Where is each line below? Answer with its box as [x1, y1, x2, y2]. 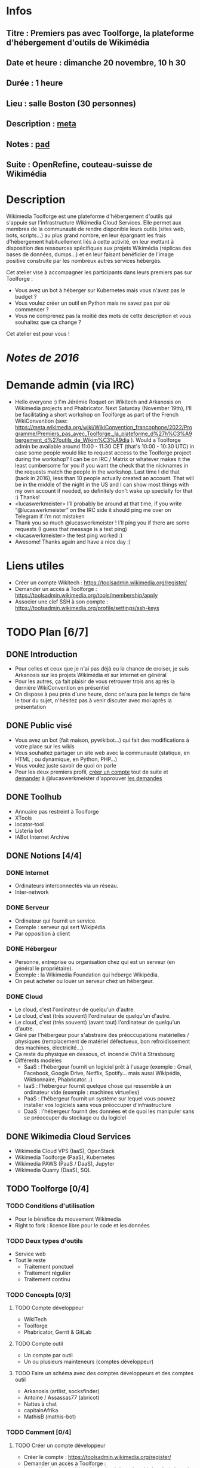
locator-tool [14, 820, 44, 827]
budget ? [14, 293, 37, 300]
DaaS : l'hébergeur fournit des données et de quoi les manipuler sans [23, 1108, 195, 1115]
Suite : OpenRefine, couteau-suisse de [6, 159, 153, 169]
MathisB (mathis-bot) [23, 1413, 76, 1420]
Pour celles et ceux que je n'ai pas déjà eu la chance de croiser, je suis [14, 665, 189, 672]
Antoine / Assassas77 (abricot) [23, 1394, 100, 1402]
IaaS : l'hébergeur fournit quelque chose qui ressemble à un [23, 1082, 171, 1090]
